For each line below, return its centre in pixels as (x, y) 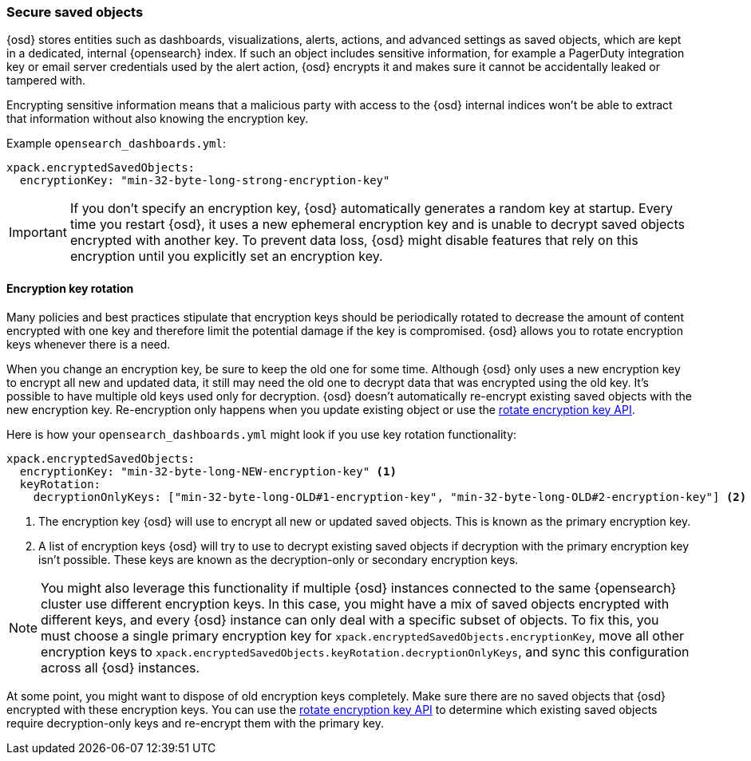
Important (38, 233)
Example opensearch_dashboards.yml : (117, 144)
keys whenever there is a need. (89, 344)
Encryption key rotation (70, 288)
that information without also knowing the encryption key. (158, 119)
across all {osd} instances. (121, 667)
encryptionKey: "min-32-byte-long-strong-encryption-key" (205, 181)
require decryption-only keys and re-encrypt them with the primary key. (196, 723)
